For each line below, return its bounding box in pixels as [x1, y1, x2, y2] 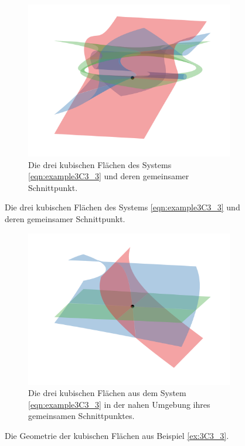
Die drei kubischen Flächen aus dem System [28, 387, 186, 399]
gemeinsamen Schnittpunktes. [28, 410, 135, 422]
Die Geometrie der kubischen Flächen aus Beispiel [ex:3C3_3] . [5, 429, 229, 441]
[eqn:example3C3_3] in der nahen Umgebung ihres [28, 398, 210, 410]
